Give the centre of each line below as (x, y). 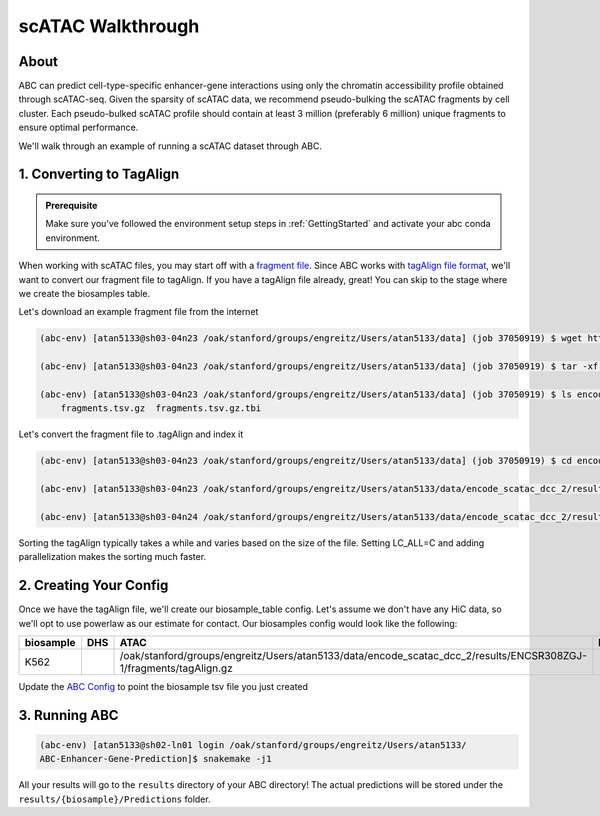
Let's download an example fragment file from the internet (138, 312)
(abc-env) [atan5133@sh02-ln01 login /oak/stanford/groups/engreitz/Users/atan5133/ (253, 744)
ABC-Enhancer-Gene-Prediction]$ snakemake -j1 (155, 759)
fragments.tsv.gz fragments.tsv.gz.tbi (161, 408)
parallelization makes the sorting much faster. (112, 557)
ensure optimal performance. (78, 127)
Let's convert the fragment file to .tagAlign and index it (131, 434)
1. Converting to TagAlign (99, 174)
